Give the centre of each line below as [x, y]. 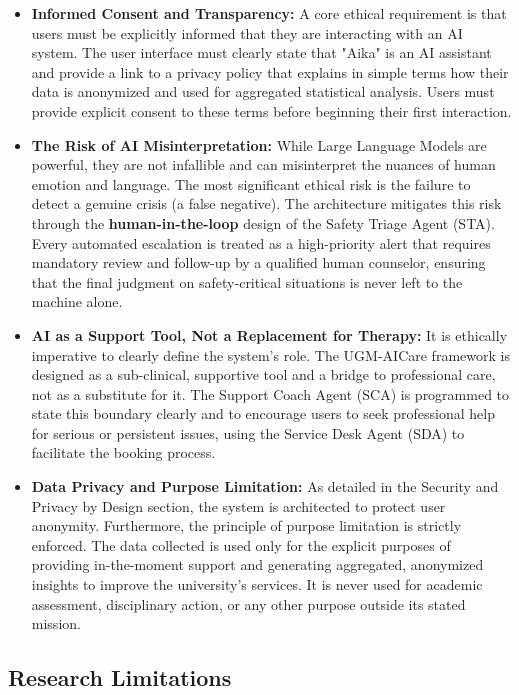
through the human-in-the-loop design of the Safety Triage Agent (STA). [263, 222]
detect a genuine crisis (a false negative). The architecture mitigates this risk [266, 203]
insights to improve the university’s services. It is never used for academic [257, 584]
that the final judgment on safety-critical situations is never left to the [247, 281]
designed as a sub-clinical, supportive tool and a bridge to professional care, [263, 374]
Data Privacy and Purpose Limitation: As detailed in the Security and [265, 486]
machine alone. [77, 301]
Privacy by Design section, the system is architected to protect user [238, 505]
